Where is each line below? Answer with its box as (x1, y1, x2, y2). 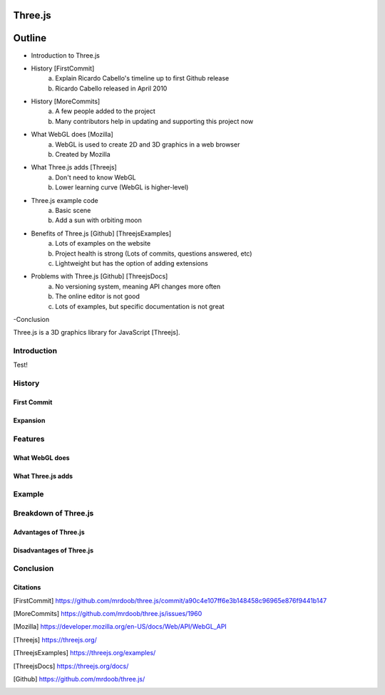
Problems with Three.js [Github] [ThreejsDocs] (31, 272, 168, 281)
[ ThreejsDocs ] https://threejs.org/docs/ (13, 662, 129, 670)
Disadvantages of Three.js (13, 545, 94, 555)
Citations (13, 583, 41, 592)
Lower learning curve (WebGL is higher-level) (55, 183, 189, 192)
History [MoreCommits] (31, 97, 101, 106)
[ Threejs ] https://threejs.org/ (13, 635, 98, 644)
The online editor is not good (55, 292, 140, 301)
